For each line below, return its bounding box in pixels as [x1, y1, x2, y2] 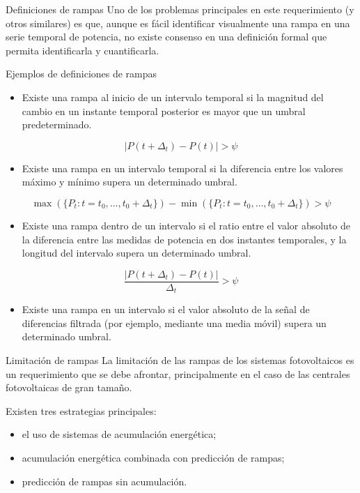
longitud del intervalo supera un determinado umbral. [22, 245, 251, 260]
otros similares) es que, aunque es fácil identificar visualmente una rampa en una [6, 15, 350, 30]
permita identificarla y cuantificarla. [6, 43, 159, 57]
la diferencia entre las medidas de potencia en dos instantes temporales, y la [22, 232, 347, 246]
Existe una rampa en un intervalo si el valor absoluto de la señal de [22, 302, 310, 317]
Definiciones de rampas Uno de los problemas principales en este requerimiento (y [6, 2, 354, 16]
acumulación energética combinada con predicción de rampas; [22, 450, 285, 464]
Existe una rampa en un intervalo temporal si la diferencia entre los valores [22, 160, 343, 175]
